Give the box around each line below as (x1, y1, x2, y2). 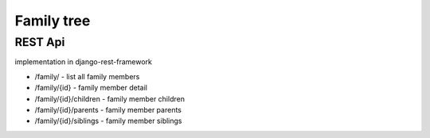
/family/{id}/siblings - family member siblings (34, 116, 182, 126)
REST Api (14, 35, 65, 49)
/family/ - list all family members (34, 71, 140, 81)
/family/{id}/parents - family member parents (34, 105, 182, 114)
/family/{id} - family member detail (34, 83, 147, 93)
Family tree (14, 12, 91, 29)
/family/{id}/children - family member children (34, 94, 185, 103)
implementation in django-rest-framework (14, 57, 153, 67)
